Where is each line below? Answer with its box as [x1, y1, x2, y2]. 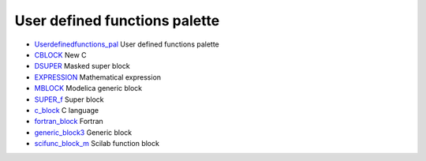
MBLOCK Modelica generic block [34, 84, 143, 93]
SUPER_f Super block [34, 95, 104, 104]
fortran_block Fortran [34, 117, 104, 126]
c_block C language [34, 105, 99, 114]
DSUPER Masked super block [34, 62, 130, 71]
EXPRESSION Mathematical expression [34, 72, 162, 82]
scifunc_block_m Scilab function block [34, 139, 159, 148]
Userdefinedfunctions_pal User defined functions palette [34, 39, 220, 49]
